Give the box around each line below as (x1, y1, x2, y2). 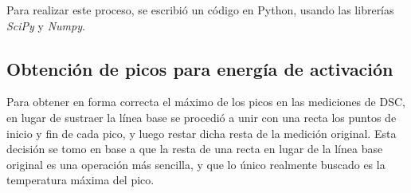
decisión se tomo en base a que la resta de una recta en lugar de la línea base (6, 140, 383, 157)
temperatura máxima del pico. (6, 171, 155, 188)
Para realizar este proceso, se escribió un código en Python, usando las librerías (6, 2, 394, 18)
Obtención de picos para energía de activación (6, 56, 393, 81)
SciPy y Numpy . (6, 17, 85, 33)
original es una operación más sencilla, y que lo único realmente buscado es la (6, 156, 386, 172)
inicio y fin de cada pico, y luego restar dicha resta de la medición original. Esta (6, 124, 397, 141)
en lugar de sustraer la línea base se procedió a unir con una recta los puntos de (6, 108, 397, 125)
